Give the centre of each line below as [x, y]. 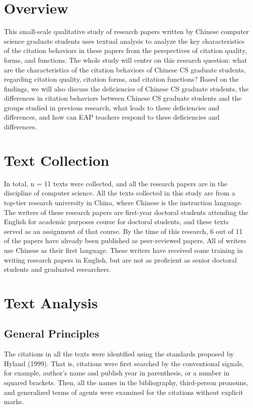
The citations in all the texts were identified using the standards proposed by [119, 354]
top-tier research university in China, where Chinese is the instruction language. [123, 202]
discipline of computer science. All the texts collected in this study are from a [120, 193]
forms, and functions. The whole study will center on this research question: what [126, 60]
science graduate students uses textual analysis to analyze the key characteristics [124, 41]
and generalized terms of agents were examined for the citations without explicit [124, 392]
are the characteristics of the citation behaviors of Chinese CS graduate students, [125, 69]
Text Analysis [51, 302]
